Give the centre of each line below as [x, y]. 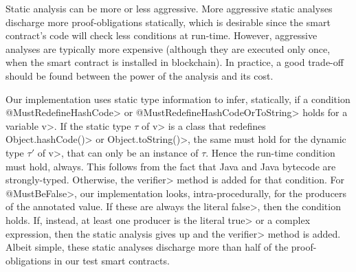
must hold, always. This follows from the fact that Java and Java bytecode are [171, 166]
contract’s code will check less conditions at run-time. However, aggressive [162, 35]
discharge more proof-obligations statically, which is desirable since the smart [168, 22]
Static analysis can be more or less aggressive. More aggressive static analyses [169, 8]
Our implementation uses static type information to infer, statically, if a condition [178, 99]
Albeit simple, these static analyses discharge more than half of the [147, 247]
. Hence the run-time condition [270, 152]
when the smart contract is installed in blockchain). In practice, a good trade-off [175, 62]
